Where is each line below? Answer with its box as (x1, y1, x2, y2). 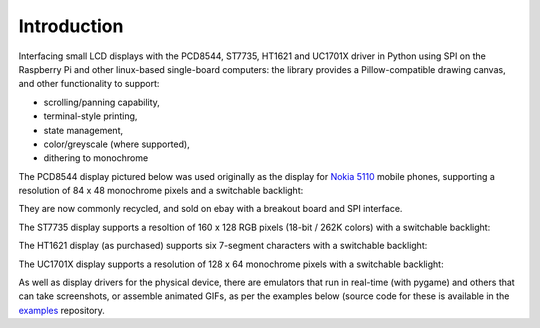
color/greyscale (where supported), (43, 138, 190, 150)
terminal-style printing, (43, 110, 138, 122)
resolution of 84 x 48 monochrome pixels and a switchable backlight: (18, 185, 304, 197)
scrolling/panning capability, (43, 96, 160, 108)
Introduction (18, 15, 124, 37)
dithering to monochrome (43, 152, 149, 164)
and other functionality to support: (18, 78, 160, 90)
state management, (43, 124, 124, 136)
